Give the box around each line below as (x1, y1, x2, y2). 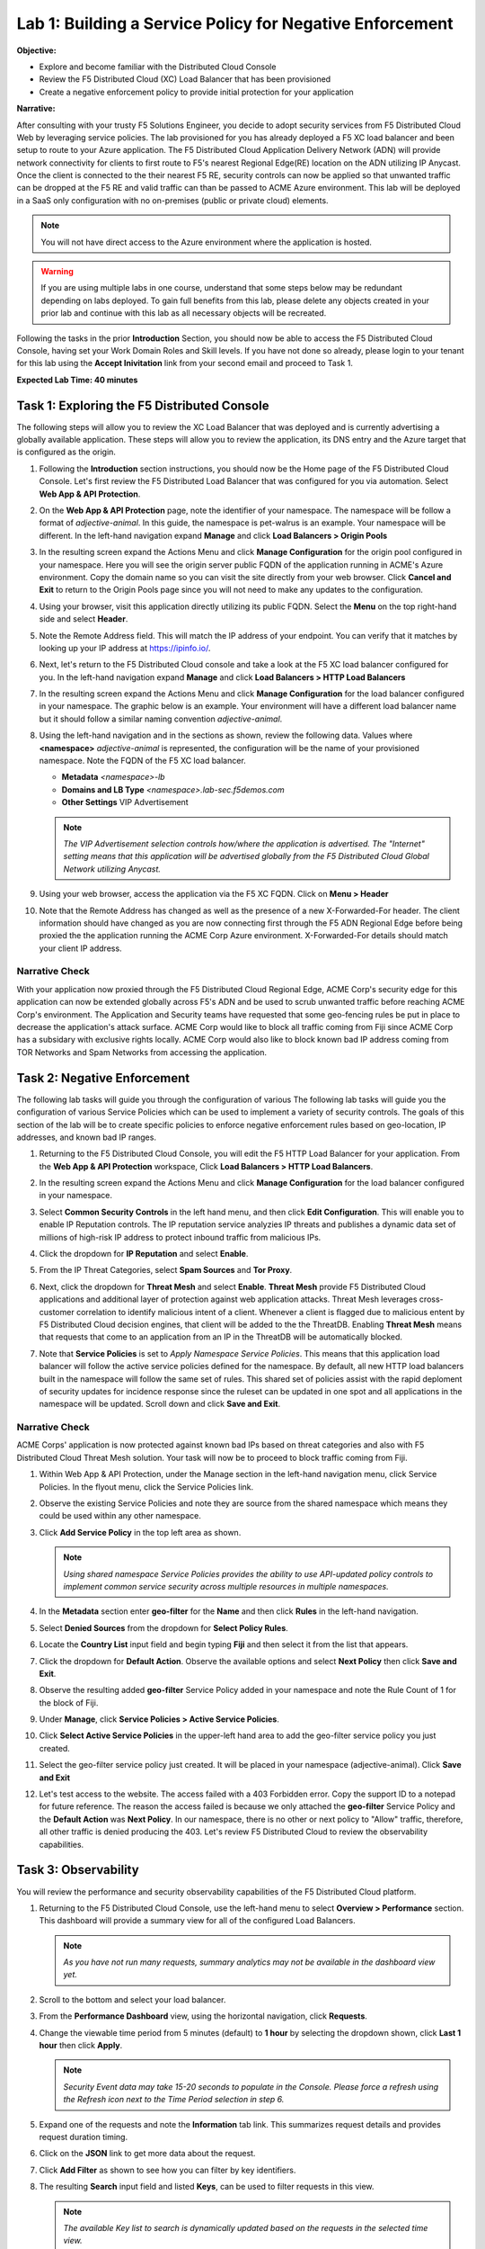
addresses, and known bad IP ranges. (16, 1132, 157, 1142)
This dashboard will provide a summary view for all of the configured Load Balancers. (39, 1915, 357, 1926)
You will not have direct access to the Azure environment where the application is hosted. (40, 237, 373, 247)
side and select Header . (39, 614, 128, 624)
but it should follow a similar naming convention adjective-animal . (39, 713, 283, 724)
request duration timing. (39, 2131, 128, 2142)
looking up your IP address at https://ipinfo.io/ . (39, 642, 211, 653)
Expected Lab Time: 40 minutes (16, 374, 138, 385)
